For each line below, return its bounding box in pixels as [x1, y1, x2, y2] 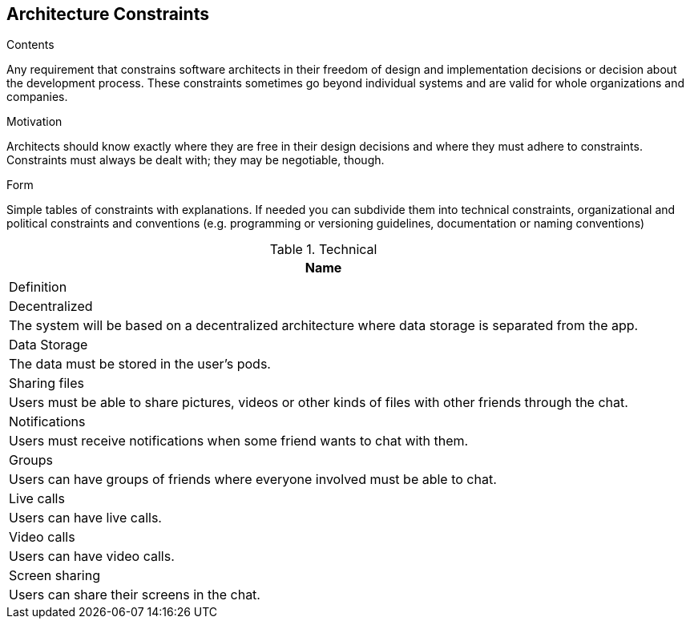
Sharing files [9, 375, 84, 392]
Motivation [6, 115, 63, 129]
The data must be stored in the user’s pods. [9, 356, 271, 373]
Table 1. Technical [269, 241, 377, 258]
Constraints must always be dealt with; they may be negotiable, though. [6, 153, 385, 167]
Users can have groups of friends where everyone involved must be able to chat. [9, 471, 497, 488]
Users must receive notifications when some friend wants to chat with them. [9, 433, 469, 450]
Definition [9, 279, 67, 296]
